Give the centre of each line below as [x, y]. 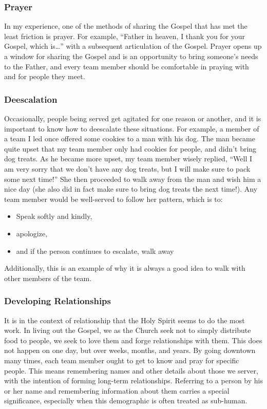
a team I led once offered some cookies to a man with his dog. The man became [130, 138]
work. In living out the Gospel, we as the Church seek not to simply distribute [128, 330]
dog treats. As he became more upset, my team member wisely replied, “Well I [128, 159]
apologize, [32, 233]
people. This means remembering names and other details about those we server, [131, 370]
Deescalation [31, 99]
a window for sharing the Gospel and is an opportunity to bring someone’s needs [131, 56]
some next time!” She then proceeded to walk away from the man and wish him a [133, 179]
